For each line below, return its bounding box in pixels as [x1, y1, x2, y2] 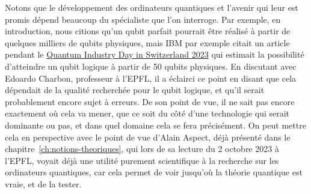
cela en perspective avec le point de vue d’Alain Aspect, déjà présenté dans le [5, 130, 291, 143]
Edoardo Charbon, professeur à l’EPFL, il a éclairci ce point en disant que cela [5, 71, 297, 84]
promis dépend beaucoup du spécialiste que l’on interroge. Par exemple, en [5, 13, 281, 25]
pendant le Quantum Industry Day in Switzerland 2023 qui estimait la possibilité [5, 48, 304, 61]
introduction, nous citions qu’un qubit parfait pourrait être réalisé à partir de [5, 25, 291, 37]
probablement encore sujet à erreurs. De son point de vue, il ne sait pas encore [5, 95, 295, 108]
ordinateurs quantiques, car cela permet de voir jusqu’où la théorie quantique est [5, 166, 303, 178]
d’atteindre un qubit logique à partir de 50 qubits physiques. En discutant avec [5, 59, 297, 72]
